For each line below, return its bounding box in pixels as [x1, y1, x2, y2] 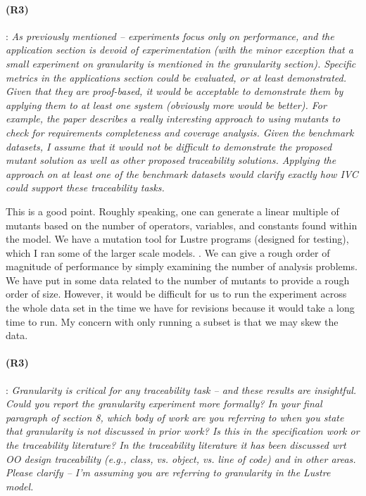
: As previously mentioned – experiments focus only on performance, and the [6, 28, 334, 43]
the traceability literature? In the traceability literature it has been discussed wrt [6, 438, 346, 452]
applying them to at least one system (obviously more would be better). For [6, 97, 327, 112]
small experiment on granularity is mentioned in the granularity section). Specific [6, 56, 356, 70]
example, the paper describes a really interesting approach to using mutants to [6, 111, 341, 126]
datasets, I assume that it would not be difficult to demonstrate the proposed [6, 139, 332, 153]
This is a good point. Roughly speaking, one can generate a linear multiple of [6, 203, 339, 218]
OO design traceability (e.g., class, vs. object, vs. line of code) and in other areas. [6, 451, 356, 466]
